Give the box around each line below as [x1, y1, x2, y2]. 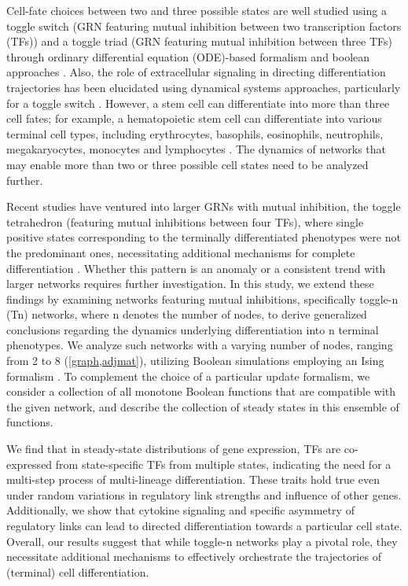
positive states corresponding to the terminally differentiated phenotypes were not [6, 229, 401, 245]
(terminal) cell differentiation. [6, 563, 149, 580]
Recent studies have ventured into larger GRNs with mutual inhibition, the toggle [6, 198, 401, 215]
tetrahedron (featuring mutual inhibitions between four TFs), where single [6, 213, 364, 230]
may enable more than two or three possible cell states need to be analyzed [6, 156, 369, 172]
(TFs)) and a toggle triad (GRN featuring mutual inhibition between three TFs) [6, 33, 392, 50]
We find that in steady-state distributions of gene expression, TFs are [6, 440, 341, 457]
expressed [6, 455, 53, 472]
